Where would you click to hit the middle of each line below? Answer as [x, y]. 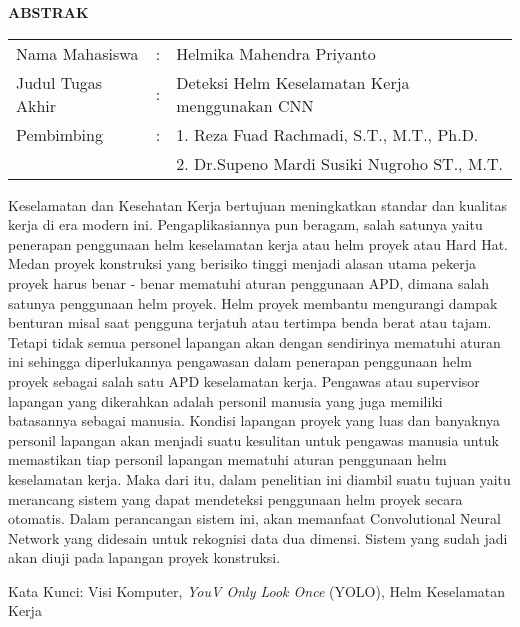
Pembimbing [59, 134]
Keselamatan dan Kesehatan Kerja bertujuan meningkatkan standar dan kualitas [258, 204]
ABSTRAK [48, 12]
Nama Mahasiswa [77, 53]
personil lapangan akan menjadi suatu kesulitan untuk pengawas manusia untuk [253, 439]
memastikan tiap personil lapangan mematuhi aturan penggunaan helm [227, 459]
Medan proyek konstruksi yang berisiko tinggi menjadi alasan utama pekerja [242, 263]
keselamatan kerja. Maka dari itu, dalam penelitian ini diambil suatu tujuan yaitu [259, 478]
